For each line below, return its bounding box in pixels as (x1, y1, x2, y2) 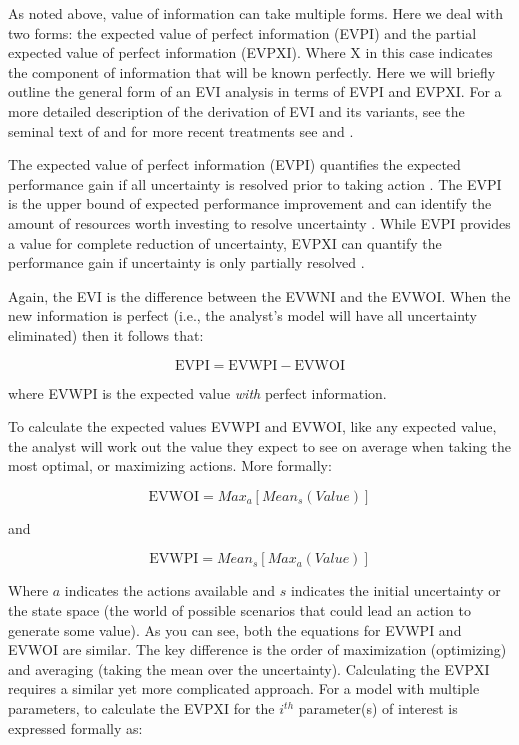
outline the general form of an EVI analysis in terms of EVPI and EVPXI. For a (8, 81, 502, 102)
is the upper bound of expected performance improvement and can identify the (8, 193, 492, 214)
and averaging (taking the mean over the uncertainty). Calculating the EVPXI (8, 658, 490, 679)
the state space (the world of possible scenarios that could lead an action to (8, 600, 471, 621)
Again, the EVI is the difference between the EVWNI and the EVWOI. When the (8, 285, 511, 306)
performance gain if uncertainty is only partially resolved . (8, 252, 365, 273)
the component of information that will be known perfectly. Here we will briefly (8, 61, 496, 82)
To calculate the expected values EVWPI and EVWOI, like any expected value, (8, 416, 497, 437)
